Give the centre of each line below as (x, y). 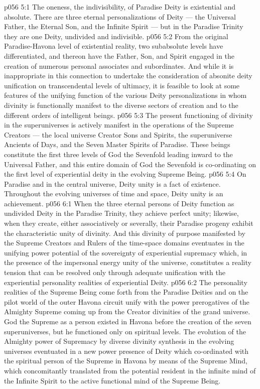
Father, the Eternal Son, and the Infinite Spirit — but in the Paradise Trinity (124, 26)
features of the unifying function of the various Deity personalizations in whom (125, 95)
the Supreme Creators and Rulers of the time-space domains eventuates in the (124, 243)
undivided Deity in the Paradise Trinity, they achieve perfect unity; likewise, (121, 213)
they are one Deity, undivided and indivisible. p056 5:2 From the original (116, 36)
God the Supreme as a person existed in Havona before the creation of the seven (128, 321)
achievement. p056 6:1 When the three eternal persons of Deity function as (119, 203)
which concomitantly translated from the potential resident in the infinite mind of (130, 370)
